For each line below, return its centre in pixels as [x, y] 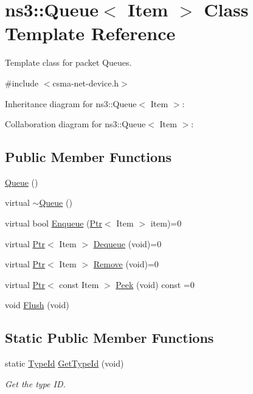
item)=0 [166, 223]
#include [22, 83]
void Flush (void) [37, 305]
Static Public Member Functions [109, 338]
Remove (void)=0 [126, 264]
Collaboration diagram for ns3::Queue [75, 124]
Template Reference [90, 33]
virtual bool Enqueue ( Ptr [54, 223]
